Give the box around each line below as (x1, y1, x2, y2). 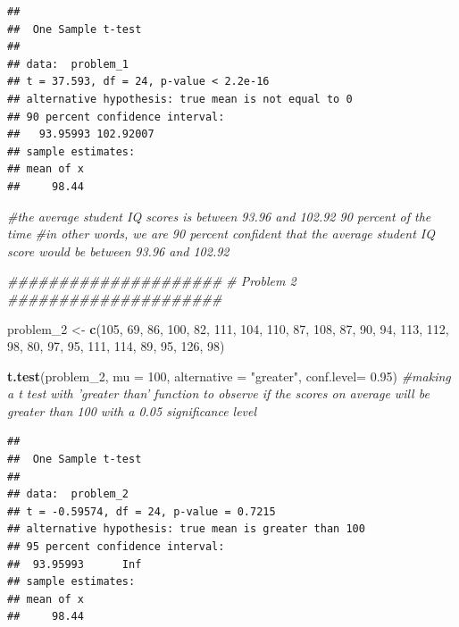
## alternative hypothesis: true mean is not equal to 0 (7, 92, 353, 105)
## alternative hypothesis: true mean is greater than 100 (7, 522, 365, 536)
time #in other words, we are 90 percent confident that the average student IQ (7, 224, 435, 243)
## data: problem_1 (7, 57, 129, 71)
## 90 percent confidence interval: (7, 110, 225, 123)
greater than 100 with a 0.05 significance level (7, 401, 257, 420)
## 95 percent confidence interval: (7, 540, 225, 554)
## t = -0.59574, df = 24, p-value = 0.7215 (7, 505, 276, 518)
